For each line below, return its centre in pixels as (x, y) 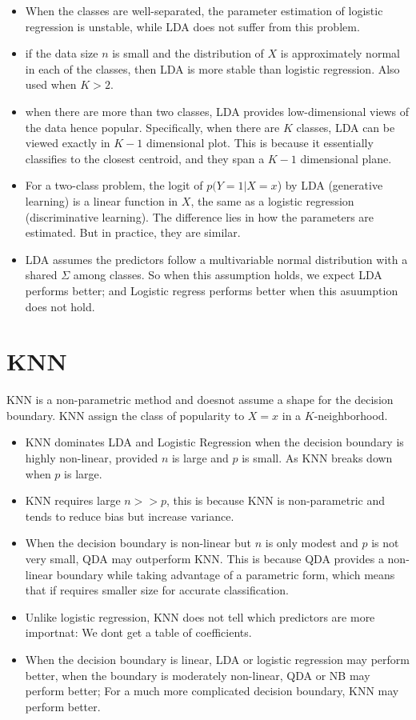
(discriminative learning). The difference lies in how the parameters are (200, 216)
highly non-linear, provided (92, 458)
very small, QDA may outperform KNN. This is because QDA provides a (204, 558)
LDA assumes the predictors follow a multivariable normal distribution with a (216, 259)
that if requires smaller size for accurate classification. (157, 590)
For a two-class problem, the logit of (114, 185)
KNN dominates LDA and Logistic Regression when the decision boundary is (214, 442)
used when (51, 84)
